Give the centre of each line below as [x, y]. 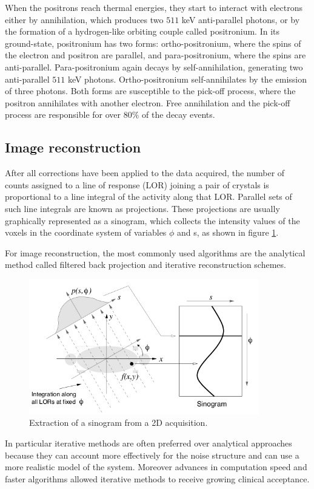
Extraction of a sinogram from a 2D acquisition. [119, 422]
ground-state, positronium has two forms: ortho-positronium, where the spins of [153, 43]
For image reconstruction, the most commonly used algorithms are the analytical [155, 252]
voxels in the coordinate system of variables [86, 232]
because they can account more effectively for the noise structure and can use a [152, 455]
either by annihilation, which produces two [84, 19]
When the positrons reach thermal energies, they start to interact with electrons [154, 7]
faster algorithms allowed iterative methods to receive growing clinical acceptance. [157, 478]
